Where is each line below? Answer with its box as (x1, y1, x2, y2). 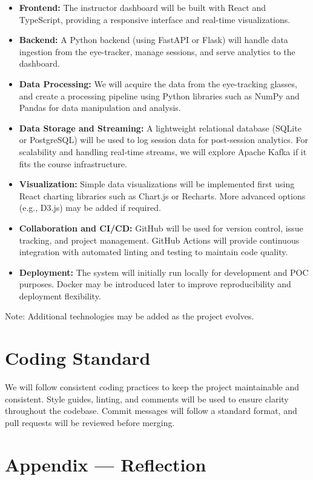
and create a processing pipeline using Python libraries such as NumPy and (19, 89, 300, 102)
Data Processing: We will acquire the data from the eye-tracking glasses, (19, 77, 297, 90)
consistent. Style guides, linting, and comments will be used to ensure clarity (5, 392, 289, 405)
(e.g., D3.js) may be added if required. (19, 201, 161, 214)
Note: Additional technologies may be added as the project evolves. (5, 310, 254, 322)
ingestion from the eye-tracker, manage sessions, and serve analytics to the (19, 45, 295, 58)
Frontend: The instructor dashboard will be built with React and (19, 1, 266, 13)
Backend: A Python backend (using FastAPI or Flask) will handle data (19, 33, 288, 46)
